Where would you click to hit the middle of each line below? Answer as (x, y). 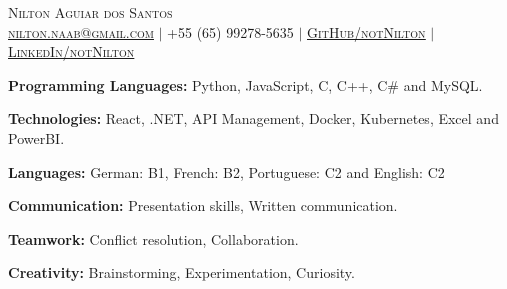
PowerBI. (36, 137)
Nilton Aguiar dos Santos (90, 12)
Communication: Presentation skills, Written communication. (203, 205)
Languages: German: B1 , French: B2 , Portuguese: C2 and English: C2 (226, 171)
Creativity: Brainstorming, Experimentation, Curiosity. (181, 272)
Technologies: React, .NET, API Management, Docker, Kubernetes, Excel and (253, 118)
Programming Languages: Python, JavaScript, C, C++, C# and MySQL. (245, 84)
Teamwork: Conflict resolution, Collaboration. (153, 238)
